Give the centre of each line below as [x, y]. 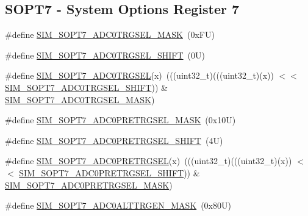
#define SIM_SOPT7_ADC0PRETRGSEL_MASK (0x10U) [120, 120]
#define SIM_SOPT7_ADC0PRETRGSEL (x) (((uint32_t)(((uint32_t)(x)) [149, 161]
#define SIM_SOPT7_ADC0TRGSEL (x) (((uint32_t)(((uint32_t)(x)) [140, 75]
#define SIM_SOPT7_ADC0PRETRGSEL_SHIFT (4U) [114, 140]
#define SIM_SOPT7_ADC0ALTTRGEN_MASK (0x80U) [118, 205]
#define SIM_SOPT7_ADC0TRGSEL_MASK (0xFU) [110, 34]
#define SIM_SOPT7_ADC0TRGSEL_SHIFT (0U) [105, 55]
